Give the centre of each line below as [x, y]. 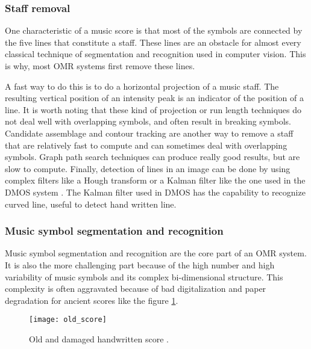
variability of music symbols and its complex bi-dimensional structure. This [144, 276]
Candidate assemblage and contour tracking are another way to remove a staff [149, 133]
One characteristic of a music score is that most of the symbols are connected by [154, 30]
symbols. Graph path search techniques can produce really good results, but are [152, 157]
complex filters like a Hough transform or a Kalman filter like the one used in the [155, 180]
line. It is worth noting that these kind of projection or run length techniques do [153, 109]
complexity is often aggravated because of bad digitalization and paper [136, 289]
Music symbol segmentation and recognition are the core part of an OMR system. [156, 253]
